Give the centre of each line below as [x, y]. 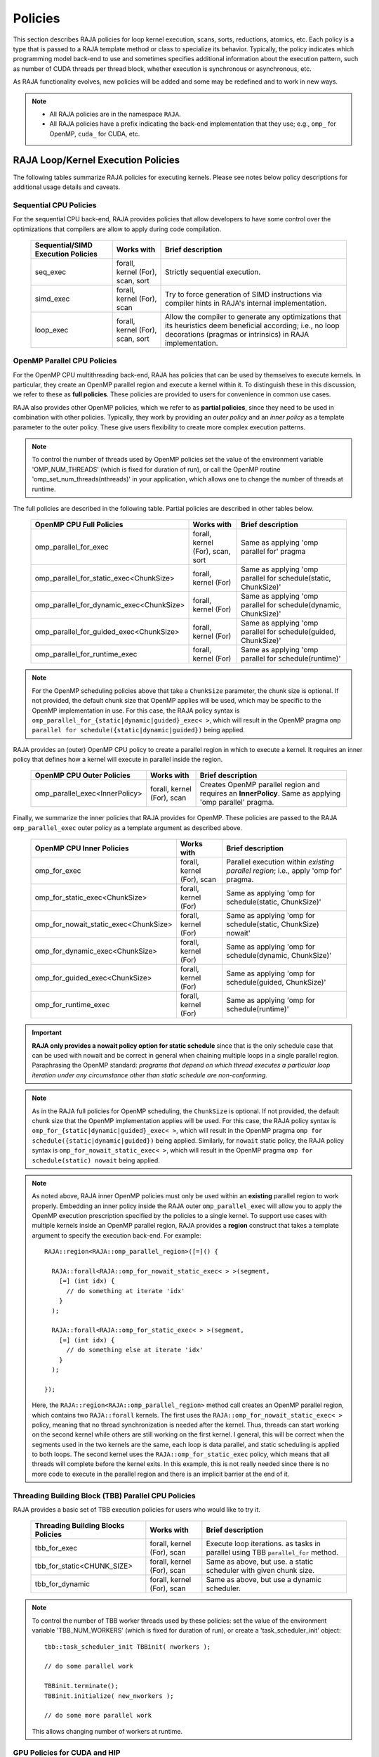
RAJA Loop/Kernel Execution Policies [97, 161]
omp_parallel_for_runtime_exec [86, 654]
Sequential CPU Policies [55, 205]
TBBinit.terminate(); [81, 1686]
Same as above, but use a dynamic [264, 1580]
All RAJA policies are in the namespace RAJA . [115, 114]
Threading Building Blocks [80, 1526]
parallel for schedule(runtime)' [291, 659]
